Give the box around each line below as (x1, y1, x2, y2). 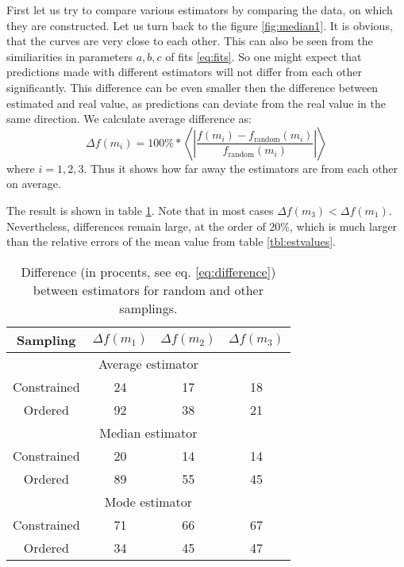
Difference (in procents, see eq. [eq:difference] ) (21, 262, 276, 281)
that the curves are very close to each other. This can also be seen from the (6, 33, 373, 49)
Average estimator (98, 354, 198, 373)
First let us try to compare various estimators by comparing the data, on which (6, 2, 393, 17)
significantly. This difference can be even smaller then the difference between (6, 79, 379, 95)
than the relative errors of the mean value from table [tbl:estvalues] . (6, 233, 336, 250)
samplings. (119, 298, 178, 317)
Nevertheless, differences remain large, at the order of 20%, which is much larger (6, 217, 398, 234)
